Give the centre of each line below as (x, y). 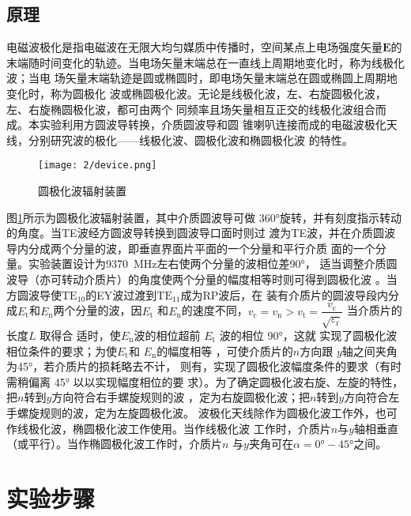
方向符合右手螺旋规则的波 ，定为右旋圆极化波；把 (181, 397)
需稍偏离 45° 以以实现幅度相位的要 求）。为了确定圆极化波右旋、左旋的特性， (205, 381)
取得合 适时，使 (80, 335)
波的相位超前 (167, 335)
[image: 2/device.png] (98, 166)
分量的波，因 (109, 310)
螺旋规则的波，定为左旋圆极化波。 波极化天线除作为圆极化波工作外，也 (202, 412)
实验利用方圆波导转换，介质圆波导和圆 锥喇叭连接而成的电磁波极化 (213, 124)
